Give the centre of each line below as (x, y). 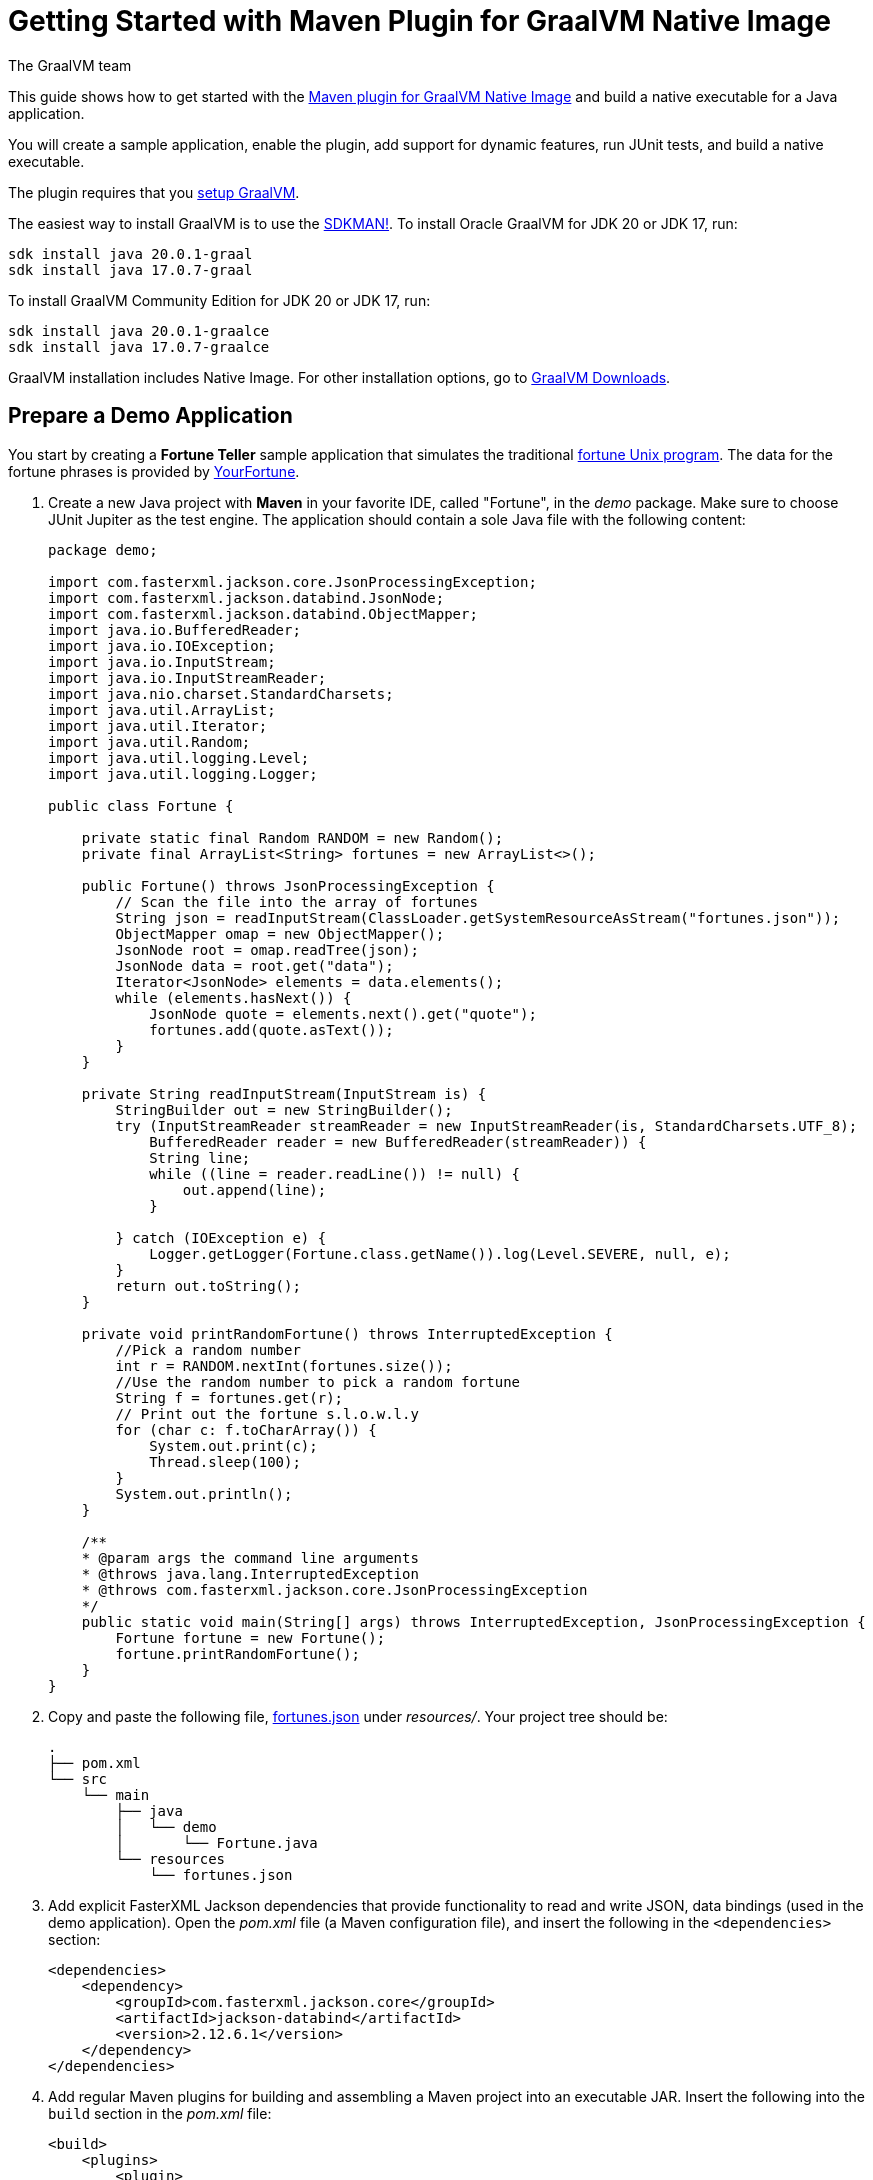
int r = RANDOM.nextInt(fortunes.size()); (284, 1365)
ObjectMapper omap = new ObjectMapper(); (280, 933)
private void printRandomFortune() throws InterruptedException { (347, 1333)
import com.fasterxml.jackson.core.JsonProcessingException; (292, 581)
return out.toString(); (208, 1285)
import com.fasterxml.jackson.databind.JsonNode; (246, 597)
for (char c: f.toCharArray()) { (246, 1429)
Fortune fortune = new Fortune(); (250, 1637)
